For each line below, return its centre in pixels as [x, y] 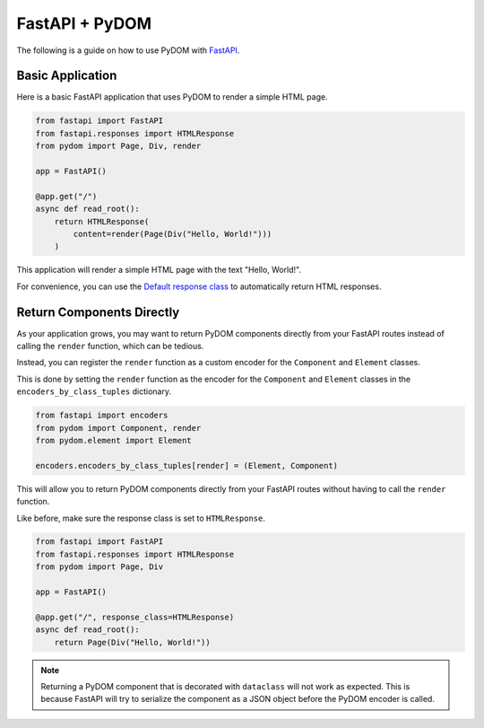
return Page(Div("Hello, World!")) [132, 642]
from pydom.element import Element [113, 440]
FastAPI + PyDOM [84, 23]
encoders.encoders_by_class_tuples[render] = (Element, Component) [187, 465]
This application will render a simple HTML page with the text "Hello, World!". [159, 270]
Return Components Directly [98, 312]
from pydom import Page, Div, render [118, 146]
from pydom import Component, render [118, 428]
